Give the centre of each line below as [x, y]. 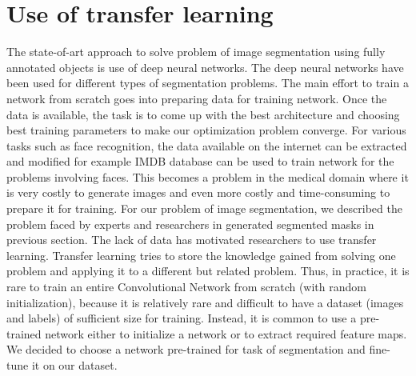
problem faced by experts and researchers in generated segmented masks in [190, 224]
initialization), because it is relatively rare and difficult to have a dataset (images [205, 302]
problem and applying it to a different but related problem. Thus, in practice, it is [208, 271]
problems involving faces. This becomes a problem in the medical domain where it [208, 176]
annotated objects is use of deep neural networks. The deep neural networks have [205, 67]
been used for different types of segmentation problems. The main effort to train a [208, 83]
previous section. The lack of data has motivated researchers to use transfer [192, 240]
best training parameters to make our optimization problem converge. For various [206, 130]
